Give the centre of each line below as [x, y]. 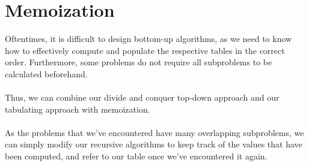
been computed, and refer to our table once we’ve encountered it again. [136, 156]
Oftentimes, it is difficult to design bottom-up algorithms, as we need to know [148, 39]
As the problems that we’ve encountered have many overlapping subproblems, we [154, 132]
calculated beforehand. [46, 73]
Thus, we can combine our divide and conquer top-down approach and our [142, 97]
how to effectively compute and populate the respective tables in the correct [145, 50]
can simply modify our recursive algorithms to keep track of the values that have [154, 144]
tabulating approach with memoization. [78, 109]
